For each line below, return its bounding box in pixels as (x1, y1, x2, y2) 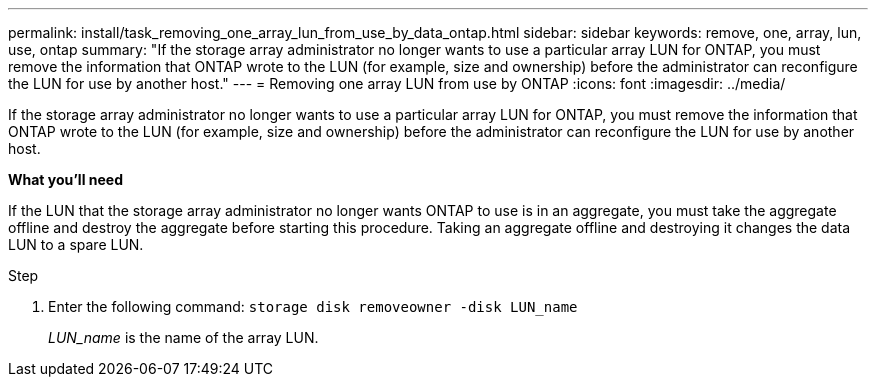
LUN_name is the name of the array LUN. (48, 329, 319, 346)
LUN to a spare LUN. (8, 236, 144, 253)
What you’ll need (8, 171, 123, 188)
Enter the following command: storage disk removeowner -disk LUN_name (48, 298, 578, 315)
